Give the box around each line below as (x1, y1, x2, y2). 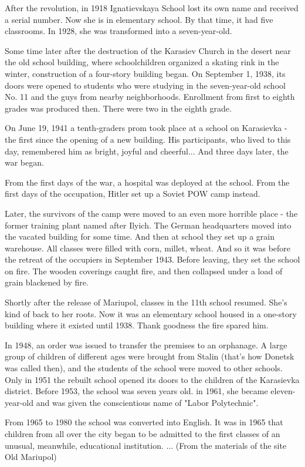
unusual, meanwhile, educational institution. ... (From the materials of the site (5, 439, 287, 451)
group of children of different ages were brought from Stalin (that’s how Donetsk (5, 350, 294, 362)
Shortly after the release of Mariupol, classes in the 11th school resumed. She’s (5, 296, 287, 308)
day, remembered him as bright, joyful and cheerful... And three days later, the (5, 145, 289, 157)
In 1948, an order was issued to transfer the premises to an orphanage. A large (5, 338, 287, 351)
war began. (5, 156, 44, 169)
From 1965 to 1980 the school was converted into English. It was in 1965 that (5, 416, 283, 428)
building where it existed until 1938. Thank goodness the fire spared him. (5, 319, 269, 331)
